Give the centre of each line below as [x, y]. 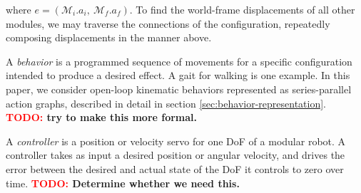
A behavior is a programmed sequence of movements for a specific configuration [179, 61]
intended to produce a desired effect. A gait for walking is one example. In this [178, 75]
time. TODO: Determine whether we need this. [123, 183]
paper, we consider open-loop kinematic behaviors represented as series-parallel [179, 89]
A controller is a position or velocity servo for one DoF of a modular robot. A [176, 141]
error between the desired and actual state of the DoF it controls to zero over [175, 168]
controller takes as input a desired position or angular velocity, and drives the [176, 155]
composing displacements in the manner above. [109, 37]
